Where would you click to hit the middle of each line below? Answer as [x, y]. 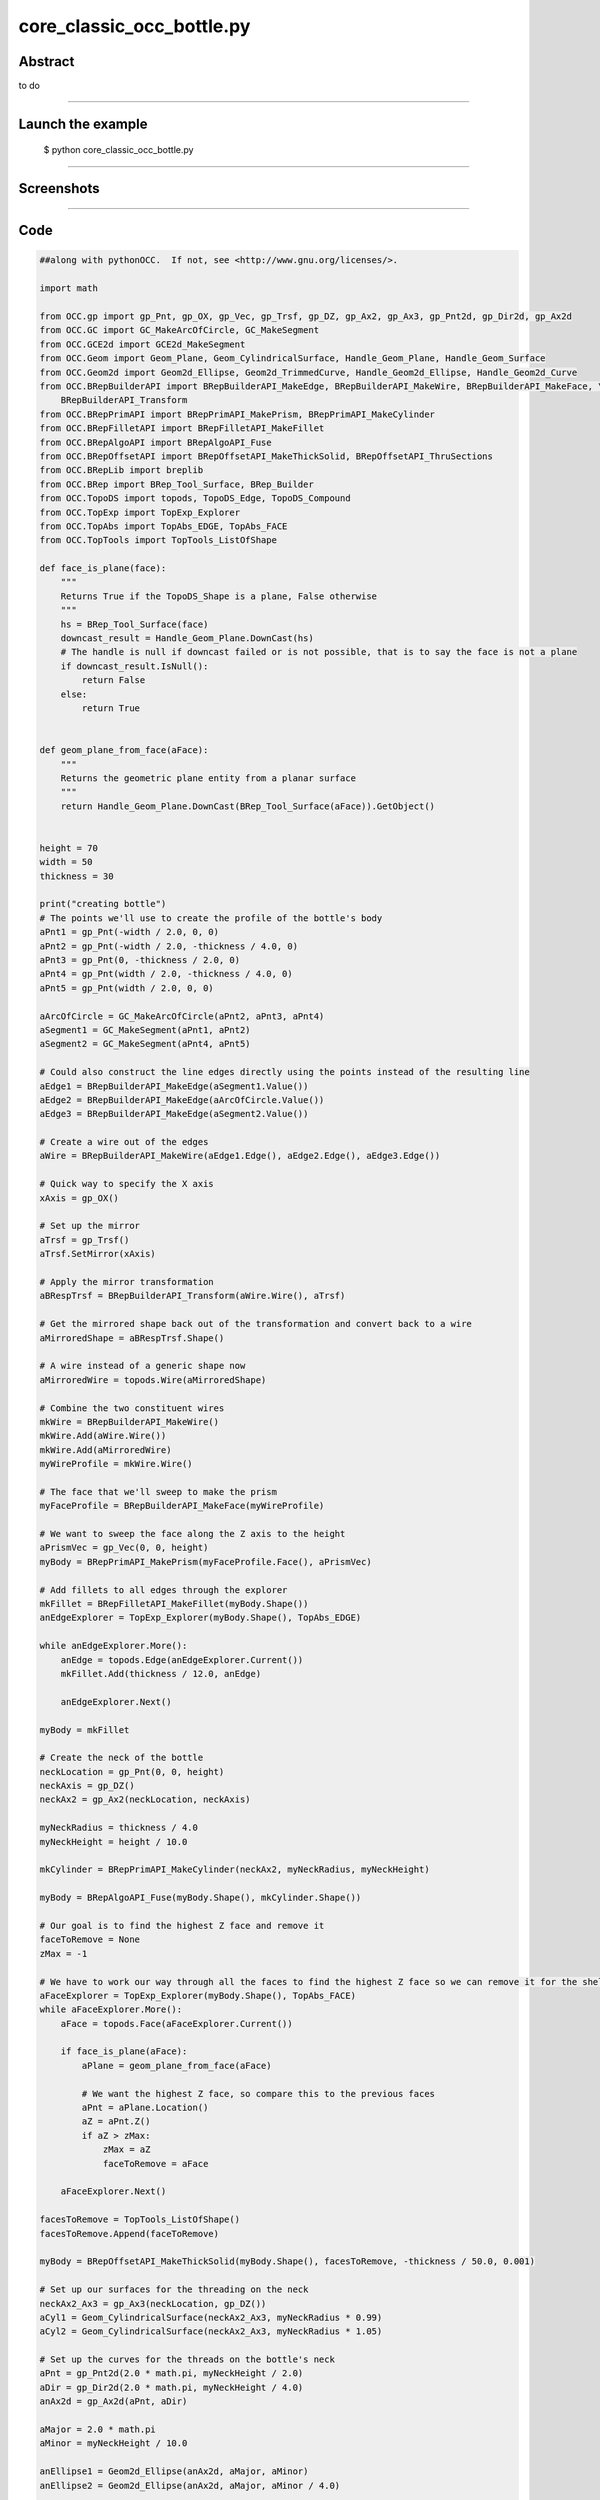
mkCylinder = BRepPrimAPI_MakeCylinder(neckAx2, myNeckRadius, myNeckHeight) [234, 1869]
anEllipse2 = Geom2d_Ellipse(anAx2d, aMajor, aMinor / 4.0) [190, 2485]
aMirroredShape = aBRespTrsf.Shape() [132, 1338]
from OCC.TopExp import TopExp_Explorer [139, 512]
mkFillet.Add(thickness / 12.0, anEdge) [161, 1673]
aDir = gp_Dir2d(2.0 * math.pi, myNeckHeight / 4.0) [171, 2387]
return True [110, 708]
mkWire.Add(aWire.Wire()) [103, 1436]
